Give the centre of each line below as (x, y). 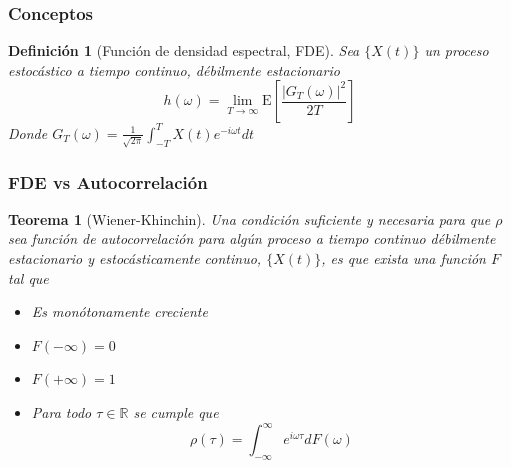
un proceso (456, 50)
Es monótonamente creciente (119, 311)
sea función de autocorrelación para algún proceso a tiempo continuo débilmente (252, 238)
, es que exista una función (403, 258)
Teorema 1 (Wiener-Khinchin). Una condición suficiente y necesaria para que (249, 218)
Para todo (61, 411)
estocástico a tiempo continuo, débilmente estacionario (174, 69)
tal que (28, 277)
